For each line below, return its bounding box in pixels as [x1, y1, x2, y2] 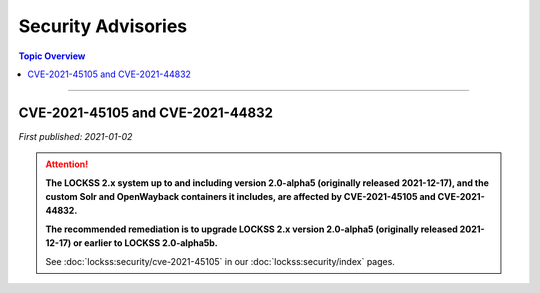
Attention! [45, 158, 89, 170]
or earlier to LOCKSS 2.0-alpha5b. [73, 237, 219, 249]
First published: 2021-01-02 [18, 130, 133, 142]
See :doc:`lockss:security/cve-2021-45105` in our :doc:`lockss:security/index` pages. [45, 255, 395, 267]
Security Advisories [18, 15, 188, 37]
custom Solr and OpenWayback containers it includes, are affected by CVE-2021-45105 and [45, 191, 436, 203]
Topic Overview [18, 50, 86, 62]
